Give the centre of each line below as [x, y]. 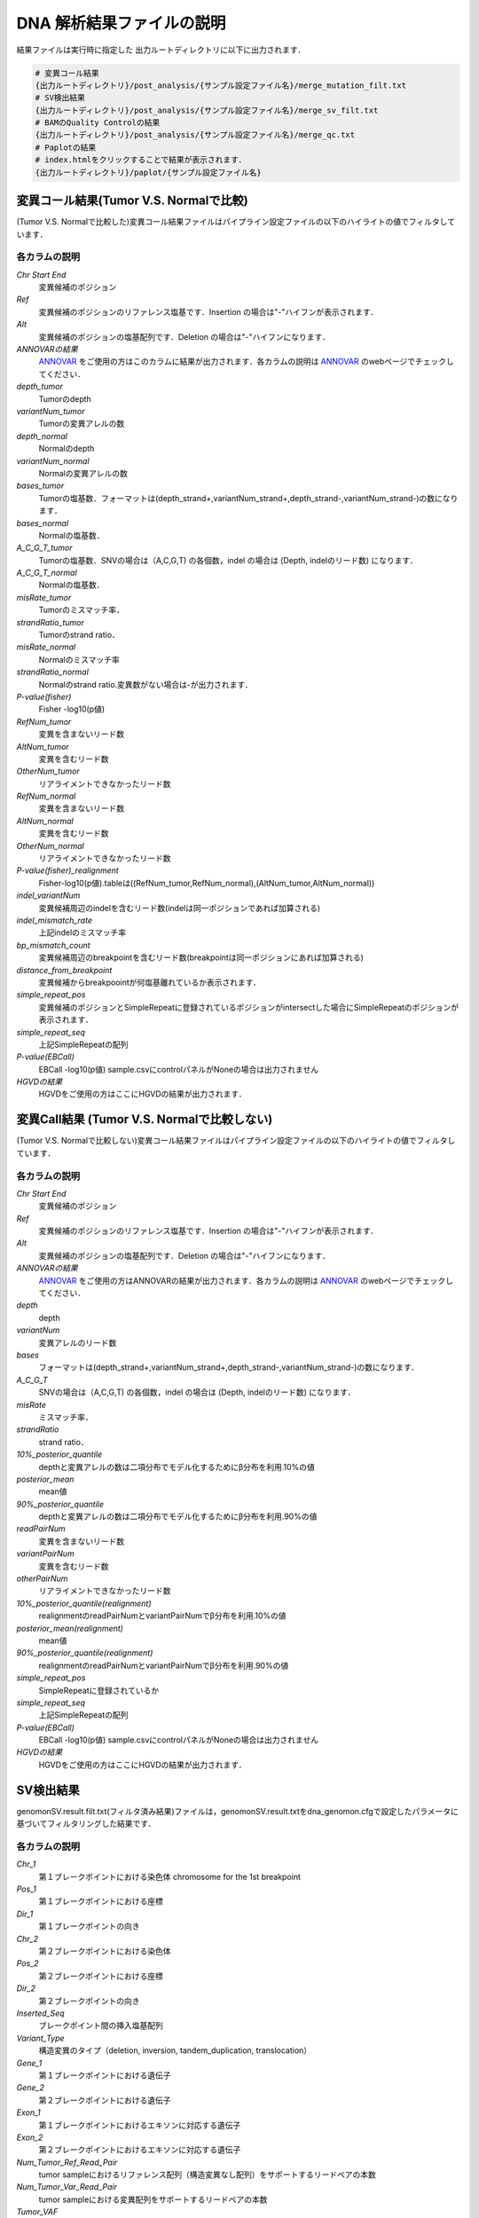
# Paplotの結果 [66, 147]
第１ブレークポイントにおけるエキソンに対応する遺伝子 [140, 2125]
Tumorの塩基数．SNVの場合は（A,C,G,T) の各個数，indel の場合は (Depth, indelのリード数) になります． [228, 560]
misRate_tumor [44, 597]
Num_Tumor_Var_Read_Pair [67, 2187]
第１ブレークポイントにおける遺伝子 [105, 2075]
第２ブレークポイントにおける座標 [101, 1976]
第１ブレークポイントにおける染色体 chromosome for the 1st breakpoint [170, 1876]
